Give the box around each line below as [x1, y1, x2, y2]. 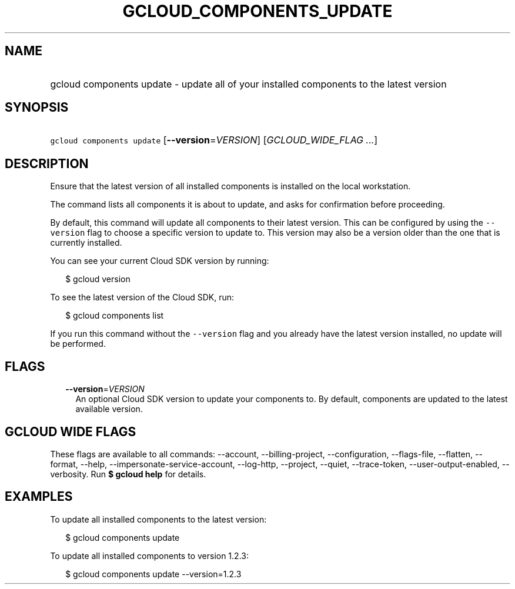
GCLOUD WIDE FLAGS [5, 424, 136, 439]
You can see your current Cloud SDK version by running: [50, 256, 269, 266]
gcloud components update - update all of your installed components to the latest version [50, 78, 447, 90]
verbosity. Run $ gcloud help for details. [50, 468, 206, 479]
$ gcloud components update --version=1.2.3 [65, 568, 242, 579]
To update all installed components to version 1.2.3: [50, 550, 249, 561]
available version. [75, 404, 143, 414]
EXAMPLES [5, 489, 73, 504]
